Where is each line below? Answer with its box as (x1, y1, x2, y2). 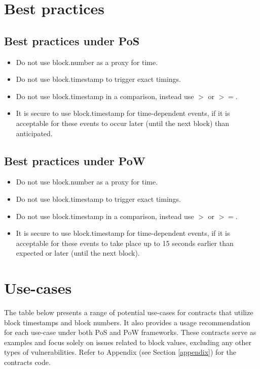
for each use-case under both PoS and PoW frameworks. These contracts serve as (4, 327, 256, 337)
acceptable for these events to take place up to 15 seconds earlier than (16, 237, 234, 248)
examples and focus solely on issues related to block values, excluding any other (4, 336, 251, 347)
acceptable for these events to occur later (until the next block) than (16, 117, 230, 128)
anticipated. (16, 128, 53, 138)
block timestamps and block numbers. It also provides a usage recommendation (4, 317, 250, 327)
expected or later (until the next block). (16, 248, 140, 258)
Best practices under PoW (4, 152, 145, 168)
